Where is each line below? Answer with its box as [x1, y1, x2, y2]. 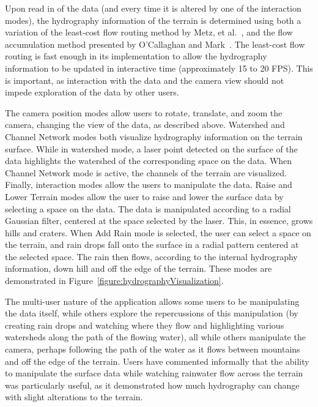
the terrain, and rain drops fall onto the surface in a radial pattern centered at [5, 238, 299, 251]
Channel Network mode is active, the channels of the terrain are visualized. [5, 166, 287, 179]
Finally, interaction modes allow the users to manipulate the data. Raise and [5, 178, 292, 191]
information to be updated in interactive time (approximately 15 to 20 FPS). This [5, 61, 313, 74]
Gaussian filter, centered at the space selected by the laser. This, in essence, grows [5, 214, 313, 227]
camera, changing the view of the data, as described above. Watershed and [5, 118, 285, 131]
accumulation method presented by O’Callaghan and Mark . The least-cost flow [5, 37, 305, 50]
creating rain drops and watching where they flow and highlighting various [5, 318, 284, 331]
